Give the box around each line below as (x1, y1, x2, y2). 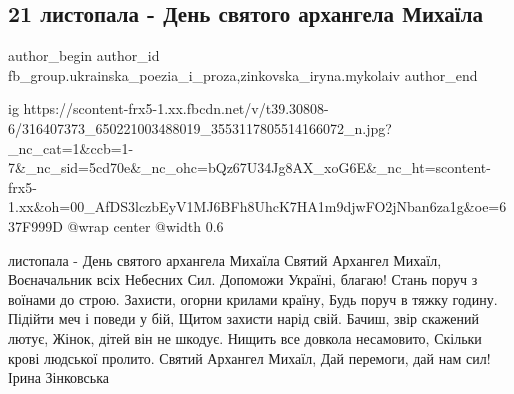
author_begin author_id (8, 45, 160, 66)
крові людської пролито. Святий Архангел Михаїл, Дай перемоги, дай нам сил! (8, 347, 491, 368)
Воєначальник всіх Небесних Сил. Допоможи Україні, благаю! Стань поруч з (8, 269, 478, 290)
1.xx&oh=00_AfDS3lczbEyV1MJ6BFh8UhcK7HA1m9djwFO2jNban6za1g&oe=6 (8, 196, 507, 217)
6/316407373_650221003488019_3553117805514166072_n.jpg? (8, 117, 392, 138)
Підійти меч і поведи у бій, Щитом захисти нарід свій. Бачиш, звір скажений (8, 308, 479, 329)
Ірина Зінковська (8, 367, 109, 388)
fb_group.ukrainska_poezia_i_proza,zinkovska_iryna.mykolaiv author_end (8, 64, 478, 85)
